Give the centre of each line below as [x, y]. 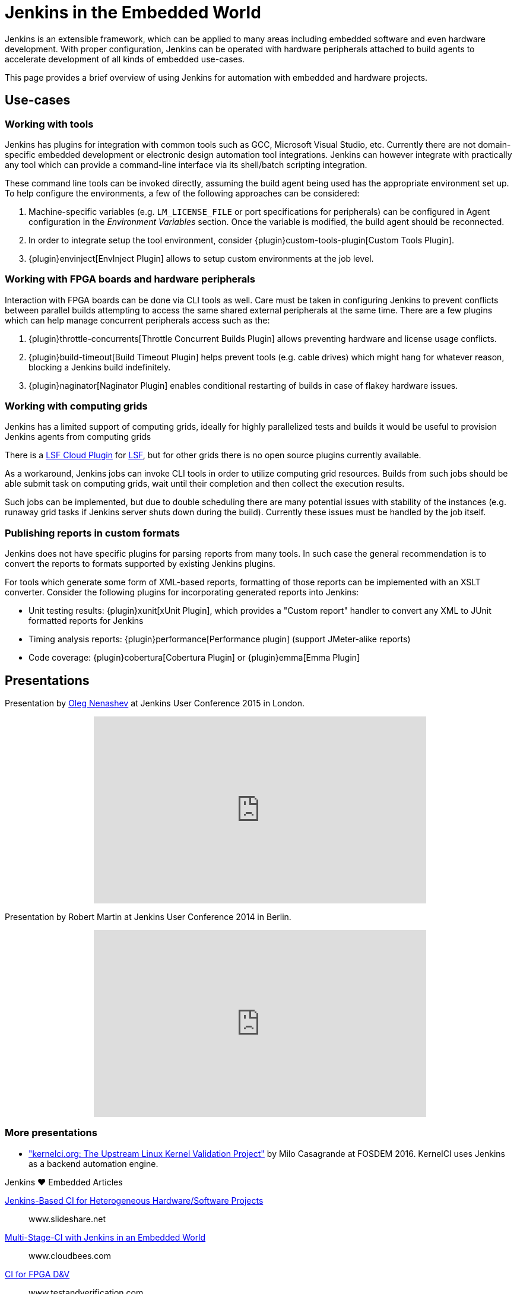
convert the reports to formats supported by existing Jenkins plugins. [140, 564]
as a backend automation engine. [93, 1163]
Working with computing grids [76, 406]
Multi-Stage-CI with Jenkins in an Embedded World [105, 1237]
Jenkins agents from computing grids [78, 437]
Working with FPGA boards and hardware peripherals [130, 279]
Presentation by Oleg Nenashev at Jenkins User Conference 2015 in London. [155, 703]
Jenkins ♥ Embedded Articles [64, 1182]
